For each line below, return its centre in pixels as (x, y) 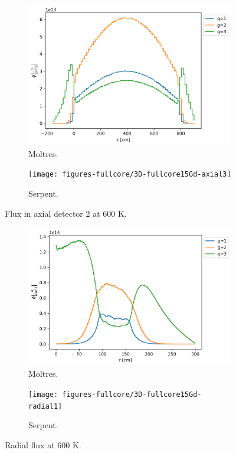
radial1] (45, 406)
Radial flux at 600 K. (43, 444)
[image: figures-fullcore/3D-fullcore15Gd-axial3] (130, 175)
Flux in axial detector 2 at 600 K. (66, 213)
